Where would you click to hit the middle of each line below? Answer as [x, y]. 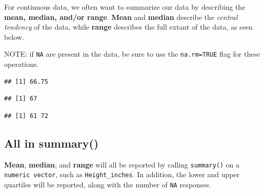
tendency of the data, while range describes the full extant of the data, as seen [128, 27]
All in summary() [52, 143]
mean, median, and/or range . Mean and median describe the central [121, 17]
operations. [22, 64]
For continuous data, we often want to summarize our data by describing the [125, 7]
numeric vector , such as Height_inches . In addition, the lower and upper [122, 174]
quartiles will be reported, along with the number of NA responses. [108, 184]
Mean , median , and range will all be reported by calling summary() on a [122, 164]
